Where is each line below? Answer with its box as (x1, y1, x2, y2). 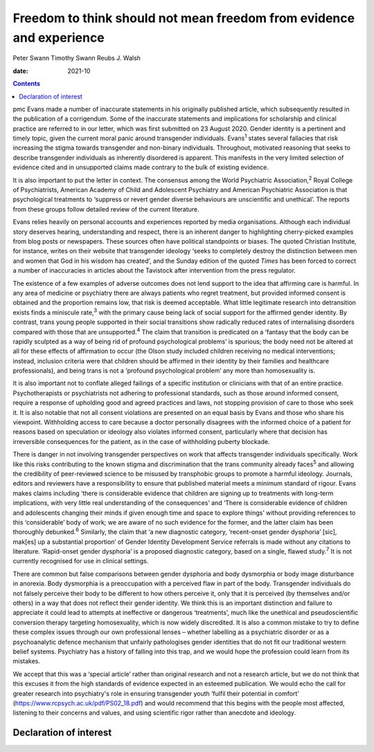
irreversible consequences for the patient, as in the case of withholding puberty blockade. (12, 437, 270, 445)
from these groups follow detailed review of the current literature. (12, 205, 200, 213)
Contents (12, 80, 41, 88)
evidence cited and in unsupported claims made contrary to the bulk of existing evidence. (12, 163, 269, 171)
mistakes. (12, 657, 41, 665)
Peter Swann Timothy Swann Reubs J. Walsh (12, 54, 141, 62)
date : (12, 67, 28, 75)
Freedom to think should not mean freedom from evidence (12, 10, 355, 26)
